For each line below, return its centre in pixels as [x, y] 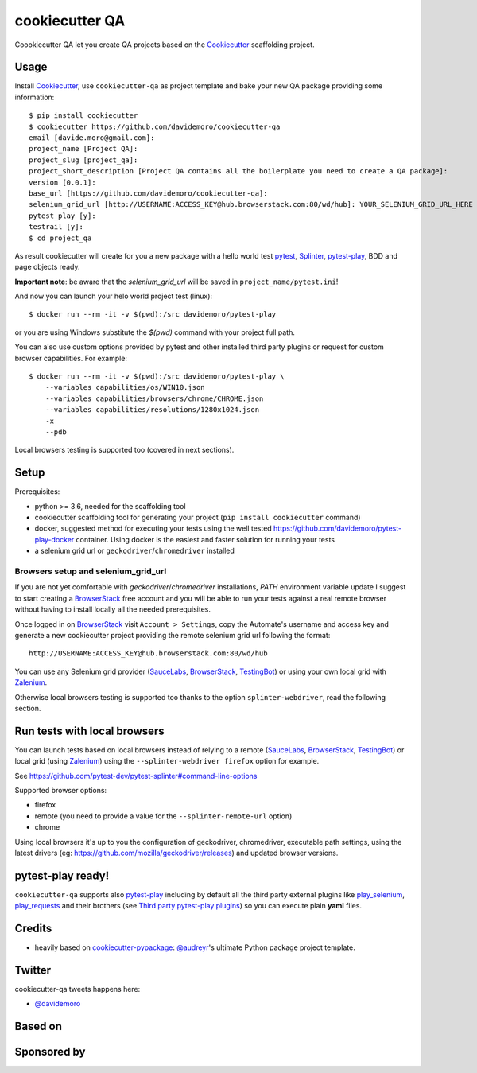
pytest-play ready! [62, 875]
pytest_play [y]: [62, 216]
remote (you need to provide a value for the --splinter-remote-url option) [163, 816]
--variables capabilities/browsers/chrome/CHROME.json [154, 398]
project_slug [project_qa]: [83, 160]
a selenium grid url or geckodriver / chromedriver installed [134, 551]
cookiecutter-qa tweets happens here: [78, 989]
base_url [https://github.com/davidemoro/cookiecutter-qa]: [148, 193]
